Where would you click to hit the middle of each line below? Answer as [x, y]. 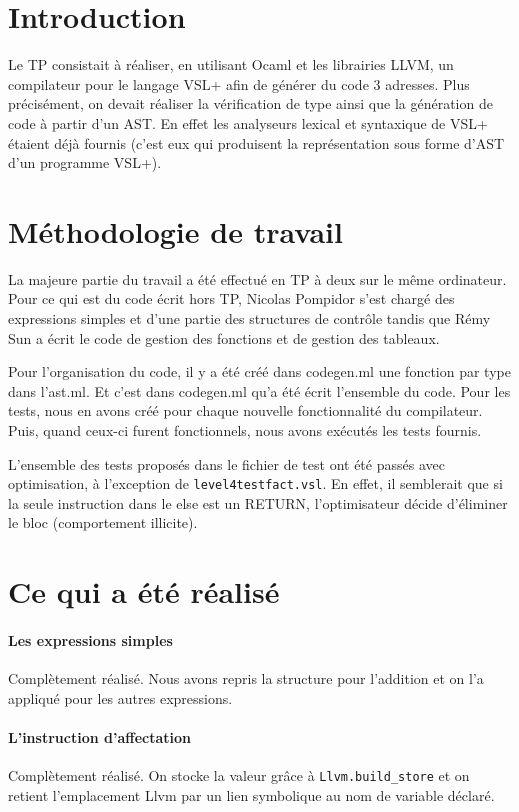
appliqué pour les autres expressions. [120, 697]
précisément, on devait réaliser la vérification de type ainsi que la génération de [250, 103]
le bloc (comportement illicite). [103, 522]
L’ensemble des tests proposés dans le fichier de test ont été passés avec [226, 463]
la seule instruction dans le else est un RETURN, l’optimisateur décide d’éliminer [258, 502]
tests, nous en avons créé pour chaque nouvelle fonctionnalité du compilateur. [245, 410]
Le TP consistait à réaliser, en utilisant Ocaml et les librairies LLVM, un [231, 64]
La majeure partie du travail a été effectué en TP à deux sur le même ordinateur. [257, 278]
